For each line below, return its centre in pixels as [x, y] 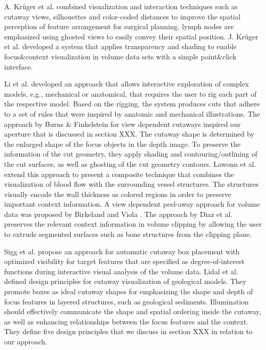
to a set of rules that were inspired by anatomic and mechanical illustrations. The [132, 113]
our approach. [26, 341]
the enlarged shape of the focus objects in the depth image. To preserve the [123, 144]
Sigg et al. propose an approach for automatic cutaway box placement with [122, 251]
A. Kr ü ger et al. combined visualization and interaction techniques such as [121, 6]
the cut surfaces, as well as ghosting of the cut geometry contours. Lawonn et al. [130, 163]
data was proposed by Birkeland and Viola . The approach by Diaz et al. [118, 214]
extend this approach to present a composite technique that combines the [119, 174]
